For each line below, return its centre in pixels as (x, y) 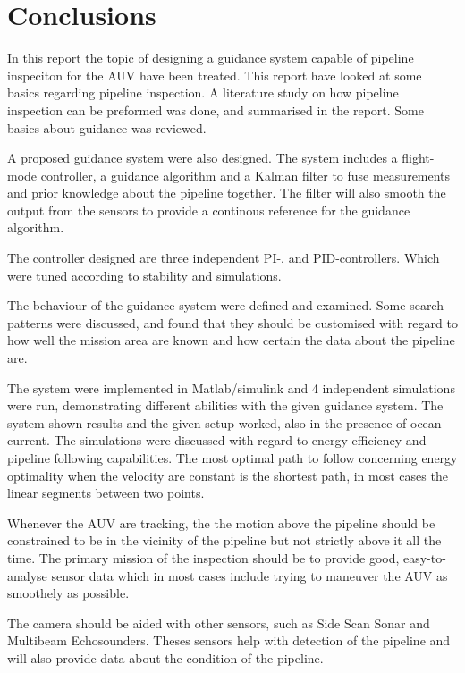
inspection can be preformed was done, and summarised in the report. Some (216, 109)
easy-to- (425, 557)
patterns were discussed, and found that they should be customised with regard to (232, 322)
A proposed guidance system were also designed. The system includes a (203, 158)
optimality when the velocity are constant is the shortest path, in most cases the (228, 475)
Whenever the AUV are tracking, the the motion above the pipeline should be (221, 522)
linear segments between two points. (106, 493)
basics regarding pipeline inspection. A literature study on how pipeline (203, 93)
